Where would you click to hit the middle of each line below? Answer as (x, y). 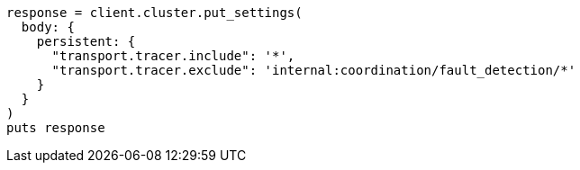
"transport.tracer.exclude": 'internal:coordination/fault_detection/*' (314, 70)
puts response (56, 128)
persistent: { (86, 41)
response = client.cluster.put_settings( (154, 13)
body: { (48, 27)
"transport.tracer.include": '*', (173, 56)
